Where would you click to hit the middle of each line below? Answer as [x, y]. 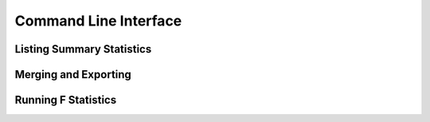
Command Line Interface [98, 21]
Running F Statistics [66, 100]
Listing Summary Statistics [83, 49]
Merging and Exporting [73, 75]
